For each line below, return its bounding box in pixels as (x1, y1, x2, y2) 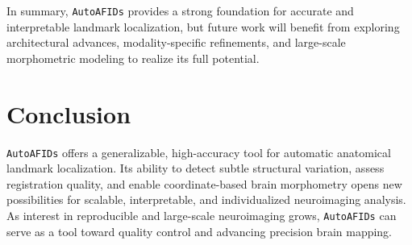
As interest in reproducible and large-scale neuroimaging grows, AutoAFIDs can (6, 207, 397, 223)
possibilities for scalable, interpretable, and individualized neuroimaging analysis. (6, 191, 406, 208)
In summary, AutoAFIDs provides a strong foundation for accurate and (6, 2, 354, 19)
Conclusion (6, 97, 131, 130)
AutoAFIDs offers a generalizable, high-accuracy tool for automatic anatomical (6, 143, 391, 160)
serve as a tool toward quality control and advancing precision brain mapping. (6, 222, 393, 239)
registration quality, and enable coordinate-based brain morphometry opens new (6, 175, 402, 192)
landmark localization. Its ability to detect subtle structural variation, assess (6, 160, 385, 176)
